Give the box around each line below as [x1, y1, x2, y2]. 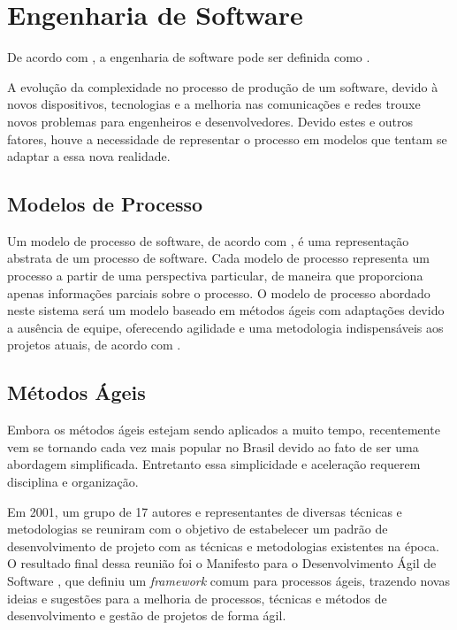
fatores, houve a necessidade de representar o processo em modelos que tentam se [7, 129, 447, 148]
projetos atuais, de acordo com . [7, 335, 181, 354]
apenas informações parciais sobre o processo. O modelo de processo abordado [7, 283, 430, 302]
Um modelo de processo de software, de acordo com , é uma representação [7, 231, 409, 250]
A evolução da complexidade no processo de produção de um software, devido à [7, 77, 438, 96]
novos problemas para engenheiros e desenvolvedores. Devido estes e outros [7, 111, 414, 130]
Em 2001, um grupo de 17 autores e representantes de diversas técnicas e [7, 502, 402, 520]
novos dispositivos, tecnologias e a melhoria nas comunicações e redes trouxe [7, 95, 421, 113]
